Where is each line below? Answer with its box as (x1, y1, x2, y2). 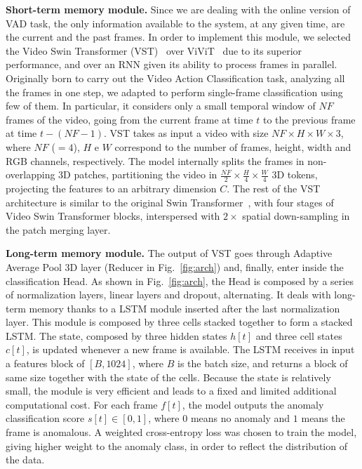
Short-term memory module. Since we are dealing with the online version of (6, 2, 351, 16)
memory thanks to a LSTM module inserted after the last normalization (29, 300, 340, 315)
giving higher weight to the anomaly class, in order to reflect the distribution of (6, 438, 347, 453)
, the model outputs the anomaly (182, 397, 324, 411)
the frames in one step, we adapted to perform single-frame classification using (6, 84, 343, 99)
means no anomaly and (190, 411, 290, 425)
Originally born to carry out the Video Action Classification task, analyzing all (6, 70, 345, 85)
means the (301, 411, 345, 425)
